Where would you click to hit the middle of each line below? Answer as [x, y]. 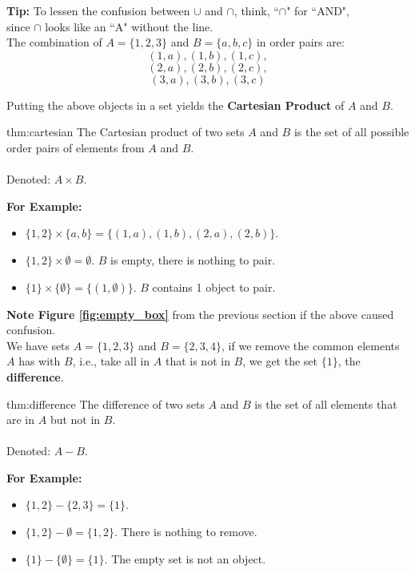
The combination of [54, 42]
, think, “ [256, 10]
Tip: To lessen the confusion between [98, 10]
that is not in [198, 361]
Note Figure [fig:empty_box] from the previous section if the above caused [200, 314]
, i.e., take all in [111, 361]
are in [21, 420]
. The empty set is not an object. [185, 558]
